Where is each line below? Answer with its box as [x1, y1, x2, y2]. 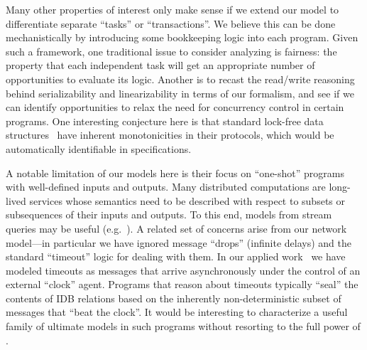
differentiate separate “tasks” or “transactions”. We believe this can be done [6, 16, 336, 31]
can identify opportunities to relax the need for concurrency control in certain [6, 100, 344, 115]
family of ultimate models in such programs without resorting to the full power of [6, 319, 361, 334]
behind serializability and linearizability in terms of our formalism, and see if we [6, 85, 354, 100]
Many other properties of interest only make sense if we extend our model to [6, 2, 339, 16]
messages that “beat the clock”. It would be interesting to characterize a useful [6, 304, 348, 319]
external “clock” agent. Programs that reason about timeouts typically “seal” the [6, 277, 358, 292]
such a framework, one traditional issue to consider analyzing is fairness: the [6, 43, 337, 58]
